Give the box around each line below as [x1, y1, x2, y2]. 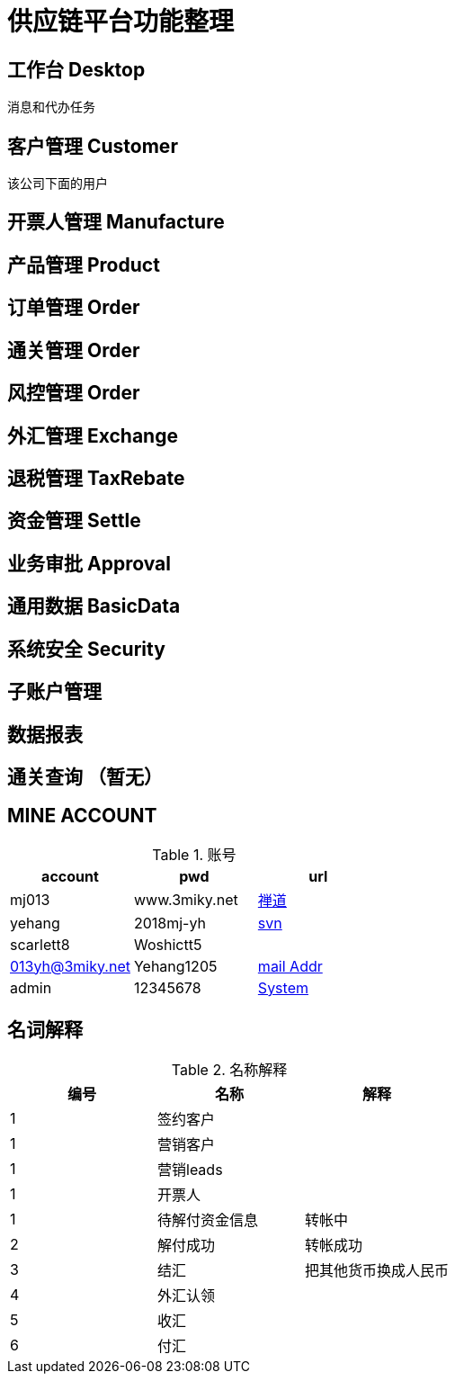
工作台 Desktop [7, 58, 146, 81]
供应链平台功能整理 [7, 6, 235, 37]
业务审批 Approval [7, 552, 171, 575]
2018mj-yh [133, 913, 206, 932]
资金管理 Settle [7, 509, 141, 533]
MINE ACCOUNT [7, 804, 157, 828]
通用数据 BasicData [7, 595, 181, 618]
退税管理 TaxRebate [7, 466, 185, 489]
